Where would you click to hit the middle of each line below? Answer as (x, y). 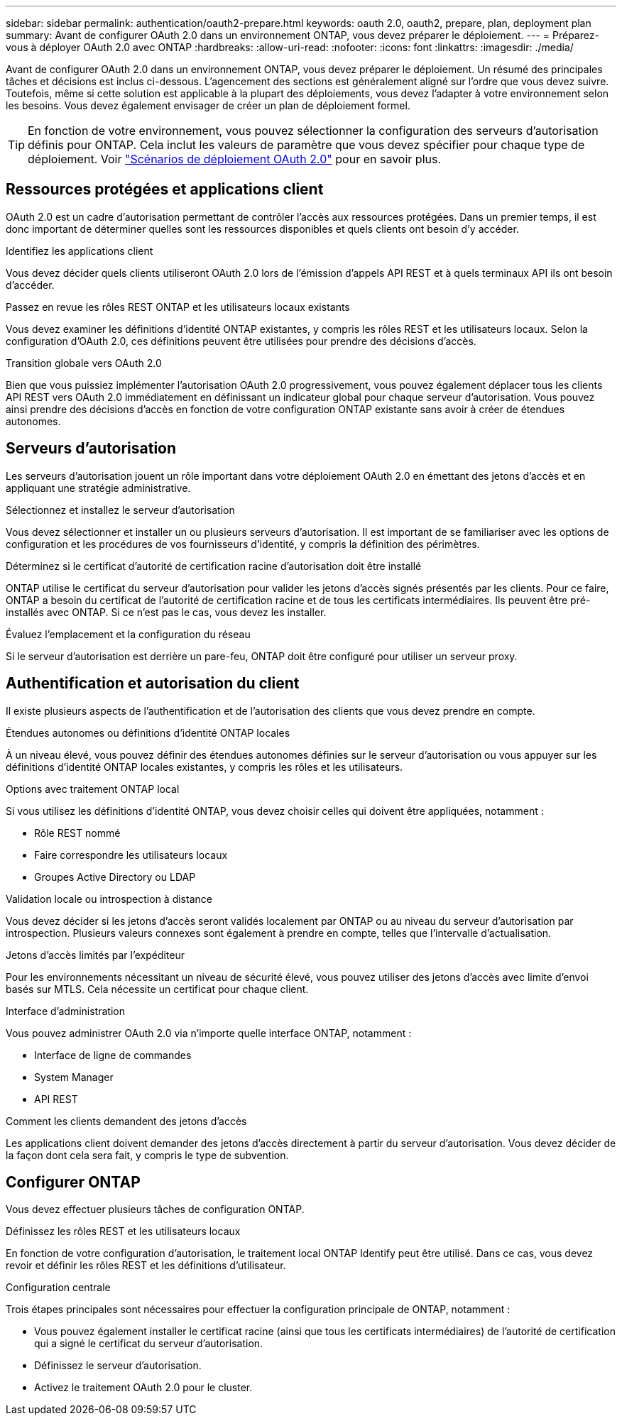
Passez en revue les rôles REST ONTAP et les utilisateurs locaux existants (178, 307)
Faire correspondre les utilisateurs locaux (131, 855)
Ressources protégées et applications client (165, 190)
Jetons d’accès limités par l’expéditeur (96, 955)
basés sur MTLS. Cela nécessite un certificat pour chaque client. (157, 989)
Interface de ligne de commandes (113, 1055)
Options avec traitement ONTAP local (93, 789)
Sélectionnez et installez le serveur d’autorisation (120, 510)
